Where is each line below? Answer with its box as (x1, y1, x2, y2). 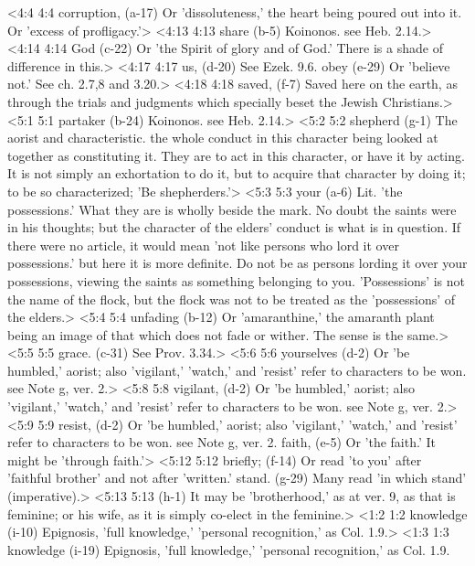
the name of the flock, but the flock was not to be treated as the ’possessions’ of (7, 289, 456, 308)
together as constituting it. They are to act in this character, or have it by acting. (7, 145, 465, 165)
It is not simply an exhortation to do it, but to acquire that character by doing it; (7, 164, 466, 183)
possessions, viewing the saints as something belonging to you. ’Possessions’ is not (7, 271, 466, 290)
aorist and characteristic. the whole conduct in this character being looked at (7, 128, 438, 147)
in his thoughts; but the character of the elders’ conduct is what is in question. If (7, 218, 461, 237)
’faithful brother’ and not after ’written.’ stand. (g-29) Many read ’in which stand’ (7, 468, 467, 487)
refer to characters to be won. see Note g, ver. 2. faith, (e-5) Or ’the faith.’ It (7, 433, 436, 452)
